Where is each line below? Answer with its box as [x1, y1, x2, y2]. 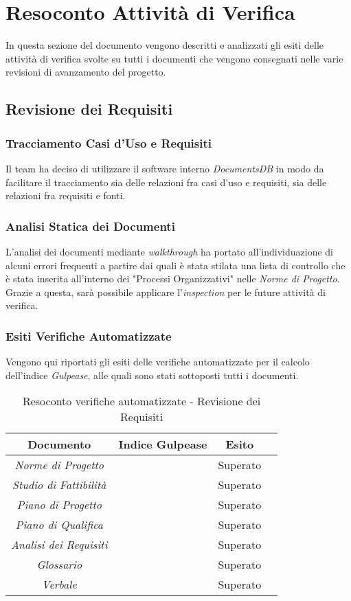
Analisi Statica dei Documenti [5, 217, 175, 234]
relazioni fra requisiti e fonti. [5, 188, 126, 203]
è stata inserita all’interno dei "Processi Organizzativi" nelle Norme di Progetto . [5, 271, 340, 286]
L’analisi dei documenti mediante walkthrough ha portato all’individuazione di [5, 244, 333, 258]
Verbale [41, 576, 77, 593]
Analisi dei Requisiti [11, 536, 108, 553]
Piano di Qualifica [15, 517, 103, 533]
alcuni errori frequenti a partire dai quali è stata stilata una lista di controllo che [5, 258, 346, 272]
